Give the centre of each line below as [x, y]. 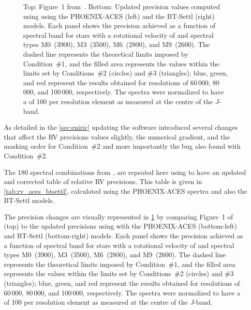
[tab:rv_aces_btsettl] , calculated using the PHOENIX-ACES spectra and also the [125, 191]
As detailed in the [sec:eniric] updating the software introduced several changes [121, 127]
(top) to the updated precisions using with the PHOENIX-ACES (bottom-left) [120, 226]
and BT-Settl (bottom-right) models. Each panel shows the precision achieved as [124, 236]
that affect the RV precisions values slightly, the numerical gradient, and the [117, 136]
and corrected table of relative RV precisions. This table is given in [103, 181]
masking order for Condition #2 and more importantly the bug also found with [122, 146]
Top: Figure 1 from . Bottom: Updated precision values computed [122, 6]
